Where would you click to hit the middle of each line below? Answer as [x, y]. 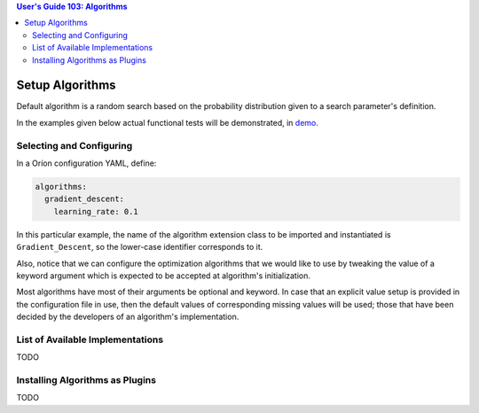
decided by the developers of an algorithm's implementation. [128, 317]
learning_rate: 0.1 [96, 211]
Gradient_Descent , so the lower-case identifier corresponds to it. [140, 247]
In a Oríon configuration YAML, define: [86, 163]
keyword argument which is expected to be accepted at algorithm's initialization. [163, 276]
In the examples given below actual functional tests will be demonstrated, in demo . [168, 122]
